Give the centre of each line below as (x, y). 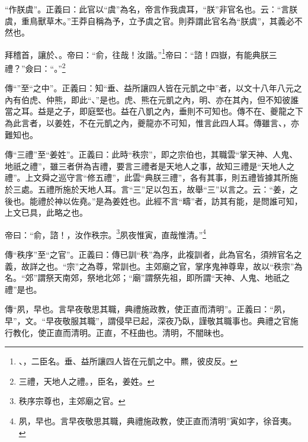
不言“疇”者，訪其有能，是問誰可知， (232, 201)
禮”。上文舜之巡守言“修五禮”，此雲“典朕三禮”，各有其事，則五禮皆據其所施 (152, 177)
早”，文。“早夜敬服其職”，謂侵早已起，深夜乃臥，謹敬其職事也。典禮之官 (147, 321)
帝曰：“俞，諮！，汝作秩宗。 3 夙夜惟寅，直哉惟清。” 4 (105, 233)
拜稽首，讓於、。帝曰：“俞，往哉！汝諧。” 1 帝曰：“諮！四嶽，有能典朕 (137, 53)
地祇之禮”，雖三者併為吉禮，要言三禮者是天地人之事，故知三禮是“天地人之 (150, 166)
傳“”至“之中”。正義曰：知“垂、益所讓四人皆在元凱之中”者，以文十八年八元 (149, 88)
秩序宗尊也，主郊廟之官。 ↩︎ (72, 401)
